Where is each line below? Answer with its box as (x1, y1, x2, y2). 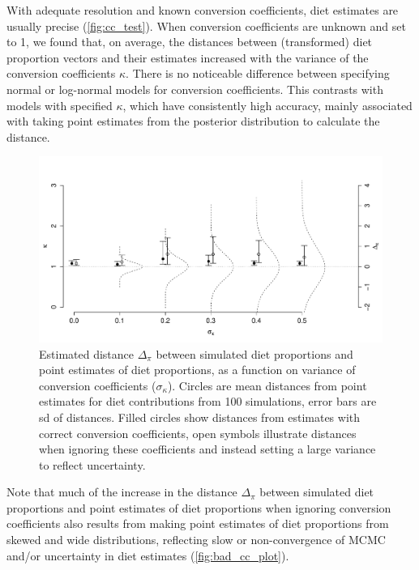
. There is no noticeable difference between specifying (126, 65, 390, 82)
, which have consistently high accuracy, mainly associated (122, 96, 413, 113)
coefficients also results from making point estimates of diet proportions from (6, 515, 389, 532)
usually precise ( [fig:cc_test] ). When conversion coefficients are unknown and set (6, 17, 406, 34)
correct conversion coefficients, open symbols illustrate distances (39, 424, 357, 441)
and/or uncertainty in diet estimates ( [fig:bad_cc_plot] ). (6, 547, 289, 564)
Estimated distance (39, 345, 135, 362)
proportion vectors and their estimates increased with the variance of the (6, 49, 369, 66)
